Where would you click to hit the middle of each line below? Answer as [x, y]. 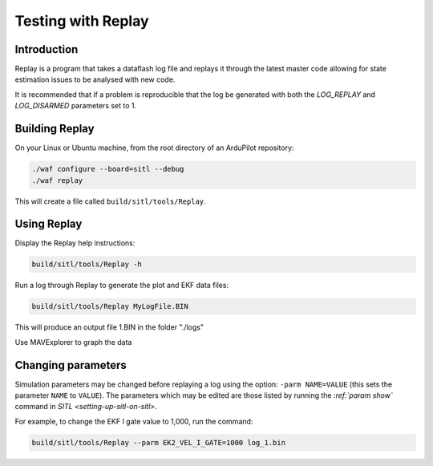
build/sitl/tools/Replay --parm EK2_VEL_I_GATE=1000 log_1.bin [159, 442]
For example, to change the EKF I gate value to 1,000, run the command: [134, 421]
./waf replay [57, 180]
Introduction [47, 49]
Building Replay [55, 129]
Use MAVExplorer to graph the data [73, 342]
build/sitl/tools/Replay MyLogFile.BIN [110, 306]
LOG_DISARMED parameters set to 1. [76, 106]
